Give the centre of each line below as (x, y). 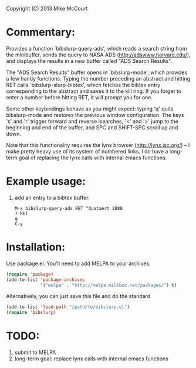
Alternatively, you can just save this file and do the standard (78, 296)
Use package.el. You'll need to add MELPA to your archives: (78, 263)
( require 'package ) (30, 274)
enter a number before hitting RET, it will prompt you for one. (80, 97)
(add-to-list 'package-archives (45, 280)
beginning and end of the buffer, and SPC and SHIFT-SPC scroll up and (92, 127)
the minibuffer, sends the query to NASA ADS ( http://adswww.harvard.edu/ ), (98, 55)
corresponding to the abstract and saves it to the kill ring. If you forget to (94, 91)
